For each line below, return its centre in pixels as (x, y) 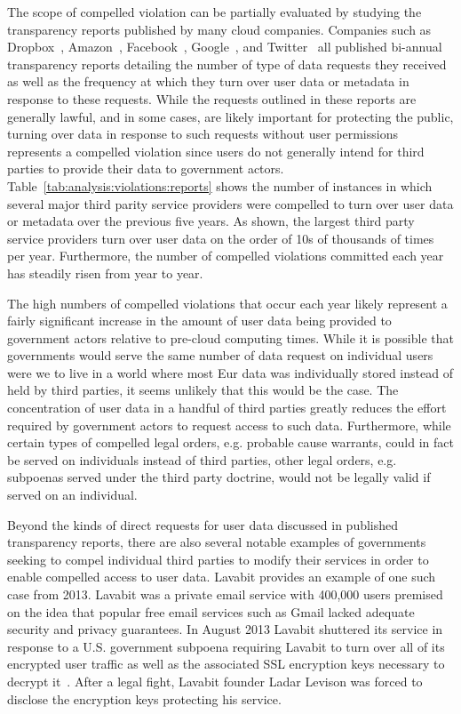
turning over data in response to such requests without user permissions (203, 134)
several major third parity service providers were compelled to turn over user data (230, 203)
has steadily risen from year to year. (105, 273)
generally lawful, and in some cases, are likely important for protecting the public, (230, 116)
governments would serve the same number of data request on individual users (220, 355)
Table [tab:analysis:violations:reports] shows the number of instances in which (220, 185)
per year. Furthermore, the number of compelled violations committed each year (226, 256)
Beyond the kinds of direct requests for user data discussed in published (203, 524)
